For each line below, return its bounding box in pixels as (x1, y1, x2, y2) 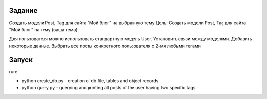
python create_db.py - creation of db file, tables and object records (21, 77, 159, 84)
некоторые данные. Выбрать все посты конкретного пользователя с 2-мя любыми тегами (9, 43, 201, 49)
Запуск (9, 55, 33, 64)
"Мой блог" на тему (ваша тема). (9, 26, 79, 32)
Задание (9, 6, 38, 15)
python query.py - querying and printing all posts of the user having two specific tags (21, 85, 196, 91)
